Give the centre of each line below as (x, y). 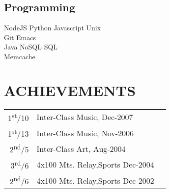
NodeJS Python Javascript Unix (53, 28)
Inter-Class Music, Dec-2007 (85, 117)
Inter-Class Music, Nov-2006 (85, 133)
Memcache (20, 56)
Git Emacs (20, 37)
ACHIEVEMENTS (70, 90)
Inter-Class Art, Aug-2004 (81, 149)
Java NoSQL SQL (31, 47)
